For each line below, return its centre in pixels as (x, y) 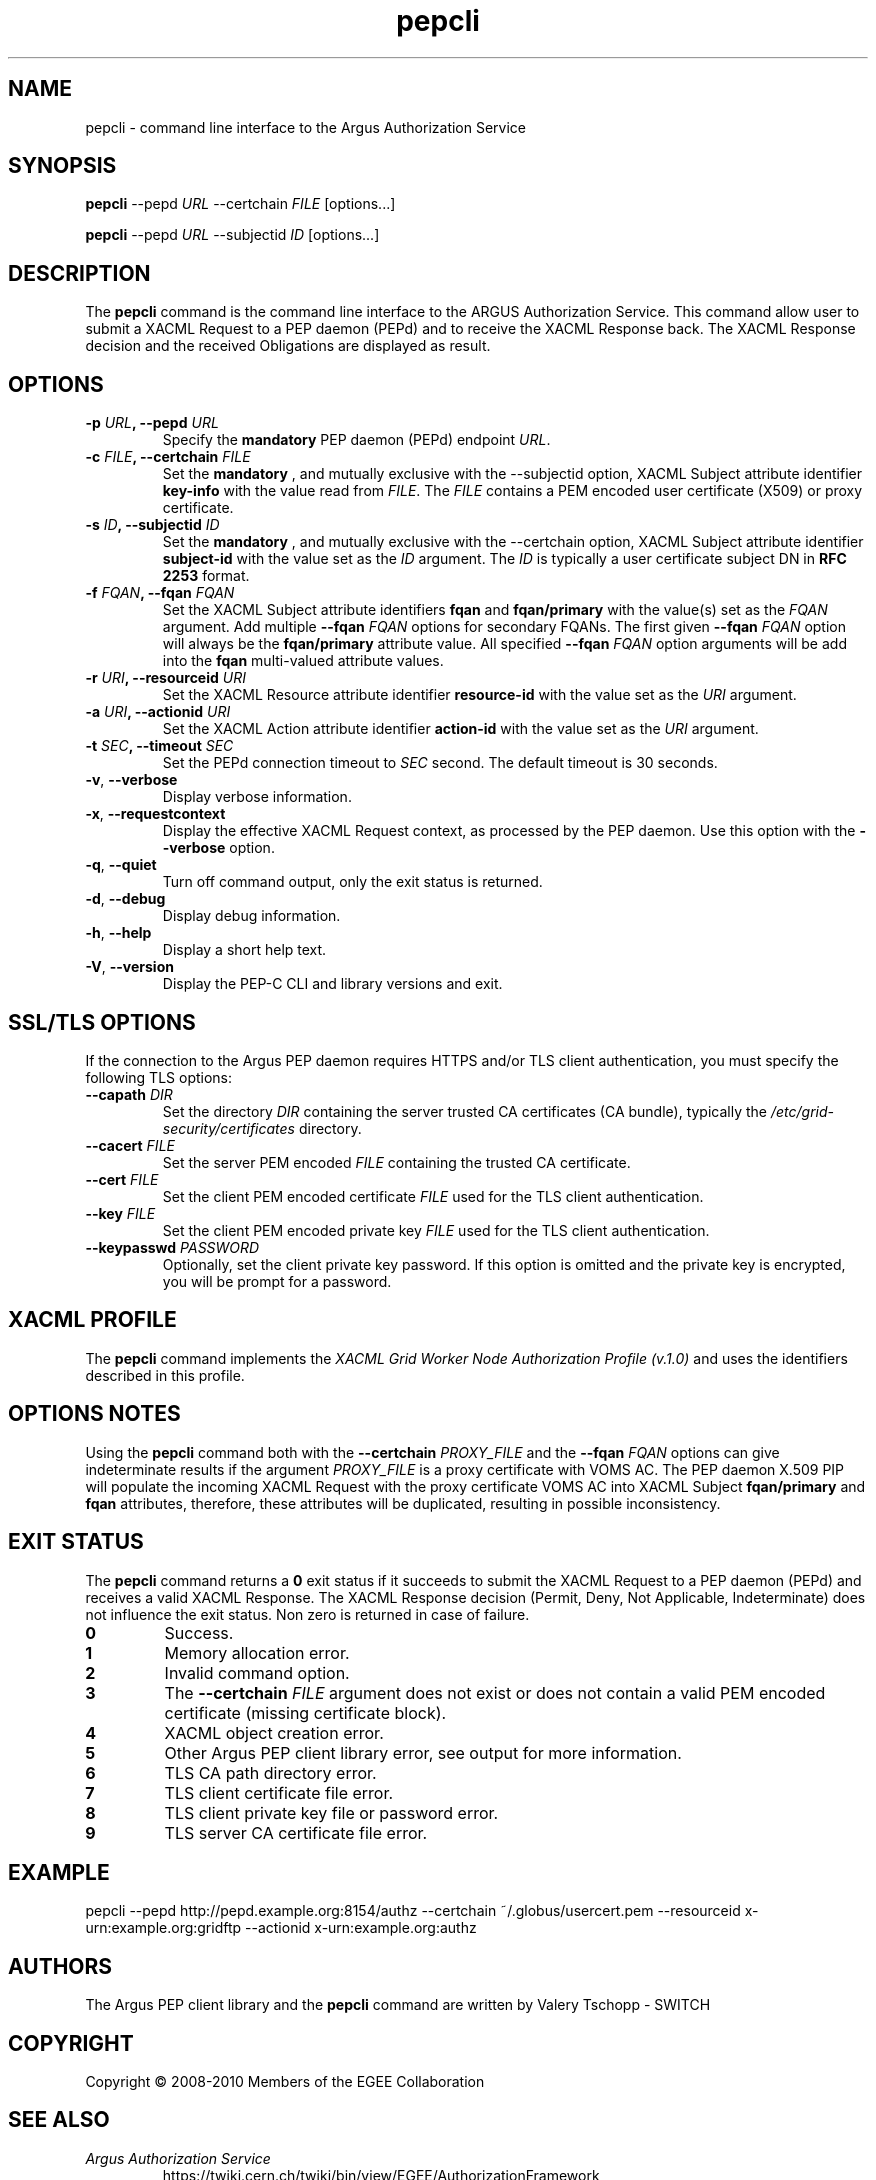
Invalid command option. (257, 1672)
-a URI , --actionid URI (158, 712)
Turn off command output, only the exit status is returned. (352, 882)
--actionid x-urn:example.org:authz (361, 1928)
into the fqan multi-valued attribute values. (303, 661)
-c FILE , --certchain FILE (168, 457)
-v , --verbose (131, 780)
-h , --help (118, 933)
